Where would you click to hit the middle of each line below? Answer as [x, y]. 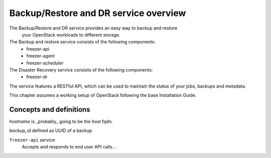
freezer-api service [32, 139]
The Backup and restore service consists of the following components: [82, 42]
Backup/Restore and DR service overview [98, 13]
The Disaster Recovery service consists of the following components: [81, 69]
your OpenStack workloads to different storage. [71, 34]
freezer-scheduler [45, 63]
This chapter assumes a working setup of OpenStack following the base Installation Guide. [103, 95]
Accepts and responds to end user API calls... [69, 147]
